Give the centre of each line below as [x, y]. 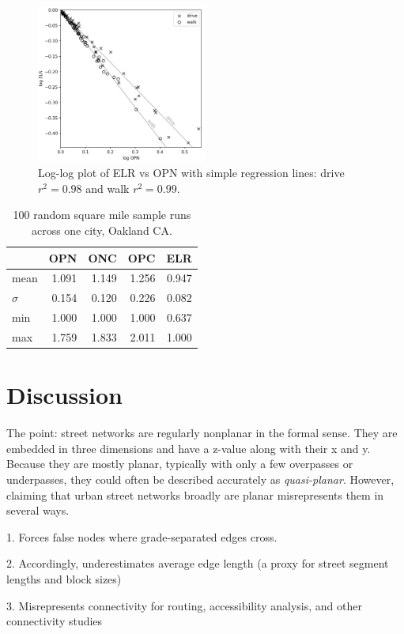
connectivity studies [55, 621]
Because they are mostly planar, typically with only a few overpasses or [180, 464]
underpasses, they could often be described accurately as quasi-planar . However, [200, 479]
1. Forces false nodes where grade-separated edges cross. [142, 536]
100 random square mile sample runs [102, 215]
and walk [108, 188]
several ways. [38, 510]
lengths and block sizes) [64, 578]
